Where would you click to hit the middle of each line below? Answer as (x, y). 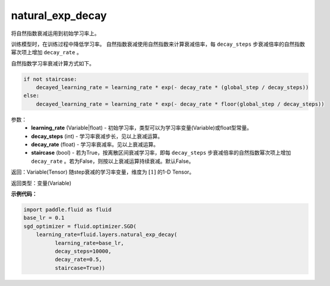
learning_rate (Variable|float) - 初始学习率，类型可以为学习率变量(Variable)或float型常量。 (142, 128)
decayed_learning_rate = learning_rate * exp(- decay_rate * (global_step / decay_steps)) (172, 87)
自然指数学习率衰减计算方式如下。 (53, 63)
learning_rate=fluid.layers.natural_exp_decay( (107, 235)
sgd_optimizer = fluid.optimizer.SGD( (80, 226)
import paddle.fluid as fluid (67, 209)
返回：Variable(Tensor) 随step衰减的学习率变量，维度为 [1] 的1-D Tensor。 (103, 172)
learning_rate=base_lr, (89, 243)
